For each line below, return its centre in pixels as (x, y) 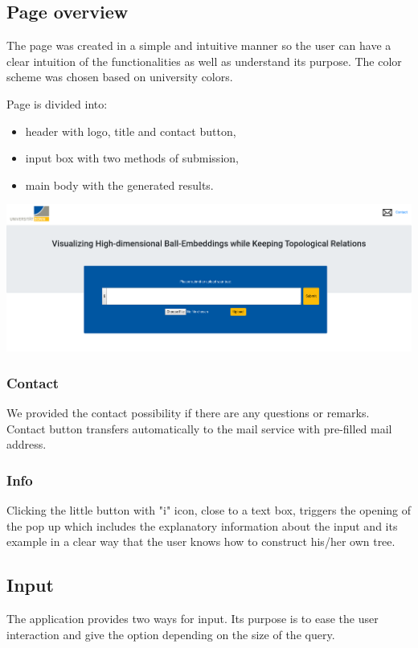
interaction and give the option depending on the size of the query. (171, 634)
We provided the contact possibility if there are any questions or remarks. (188, 412)
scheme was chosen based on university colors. (120, 77)
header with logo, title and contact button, (131, 131)
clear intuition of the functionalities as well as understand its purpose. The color (204, 61)
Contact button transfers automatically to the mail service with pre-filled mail (199, 428)
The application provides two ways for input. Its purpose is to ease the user (193, 618)
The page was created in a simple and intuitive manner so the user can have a (199, 45)
